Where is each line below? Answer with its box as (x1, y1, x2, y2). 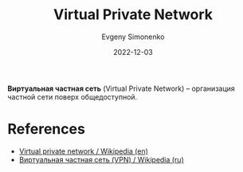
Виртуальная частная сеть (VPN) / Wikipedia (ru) (18, 154, 184, 164)
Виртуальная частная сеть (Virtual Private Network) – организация (7, 84, 236, 93)
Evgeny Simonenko (101, 32, 165, 41)
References (7, 120, 85, 139)
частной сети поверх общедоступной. (7, 92, 138, 101)
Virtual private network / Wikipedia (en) (18, 146, 149, 156)
